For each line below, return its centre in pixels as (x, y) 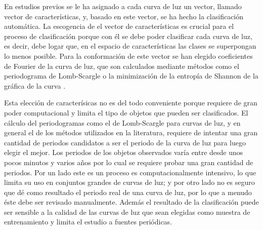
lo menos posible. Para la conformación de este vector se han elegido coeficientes (128, 55)
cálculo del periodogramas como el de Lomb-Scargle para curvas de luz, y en (122, 122)
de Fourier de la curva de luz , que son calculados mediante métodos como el (122, 66)
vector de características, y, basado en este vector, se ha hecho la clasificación (124, 16)
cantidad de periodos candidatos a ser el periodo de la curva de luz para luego (125, 142)
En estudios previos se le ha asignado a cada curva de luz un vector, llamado (123, 6)
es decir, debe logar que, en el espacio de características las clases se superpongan (130, 46)
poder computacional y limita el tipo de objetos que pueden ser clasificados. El (126, 112)
